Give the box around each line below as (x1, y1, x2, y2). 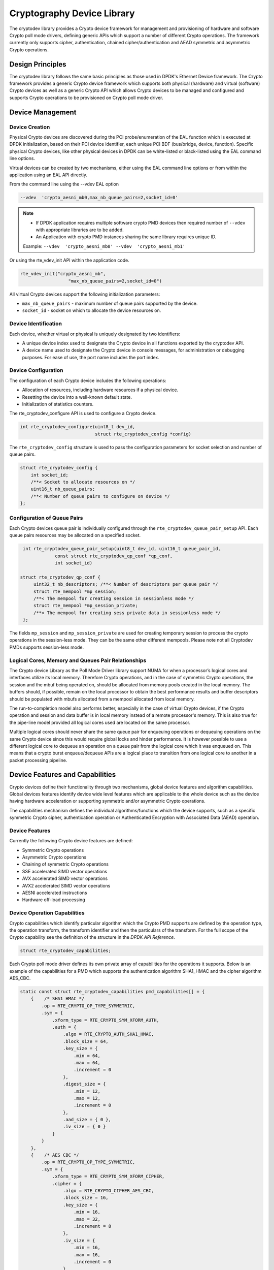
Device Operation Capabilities (9, 909, 85, 916)
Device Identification (9, 320, 62, 327)
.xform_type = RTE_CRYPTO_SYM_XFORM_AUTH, (52, 1017, 159, 1023)
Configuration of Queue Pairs (9, 515, 83, 522)
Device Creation (9, 123, 50, 131)
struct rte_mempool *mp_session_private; (33, 602, 138, 609)
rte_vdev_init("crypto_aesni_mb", (20, 271, 106, 277)
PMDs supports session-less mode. (9, 644, 84, 650)
